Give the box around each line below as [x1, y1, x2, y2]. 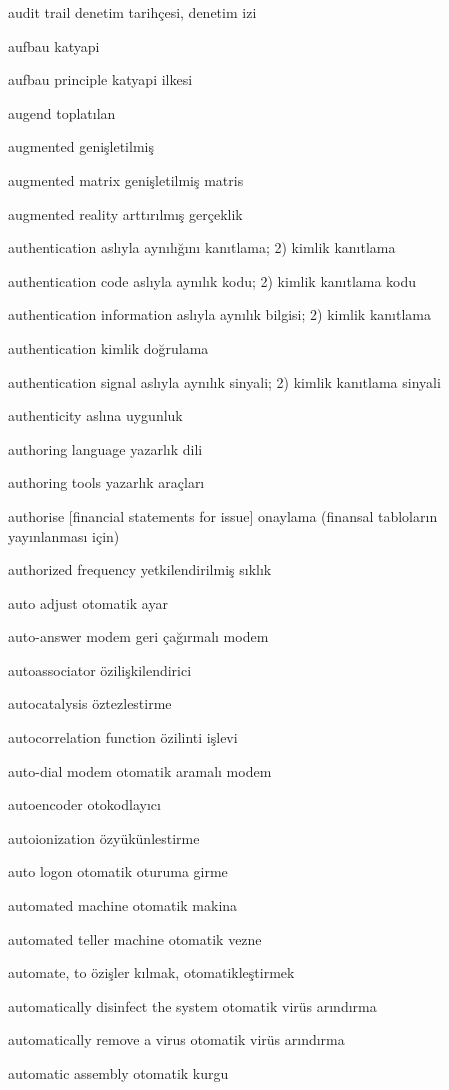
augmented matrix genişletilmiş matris [8, 169, 244, 190]
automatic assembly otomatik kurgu [8, 1063, 229, 1083]
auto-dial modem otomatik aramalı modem [8, 760, 272, 781]
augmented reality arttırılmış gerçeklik [8, 203, 243, 224]
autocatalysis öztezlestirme [8, 693, 172, 714]
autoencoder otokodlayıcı [8, 794, 161, 815]
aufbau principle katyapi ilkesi [8, 69, 193, 90]
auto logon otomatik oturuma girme [8, 861, 228, 882]
